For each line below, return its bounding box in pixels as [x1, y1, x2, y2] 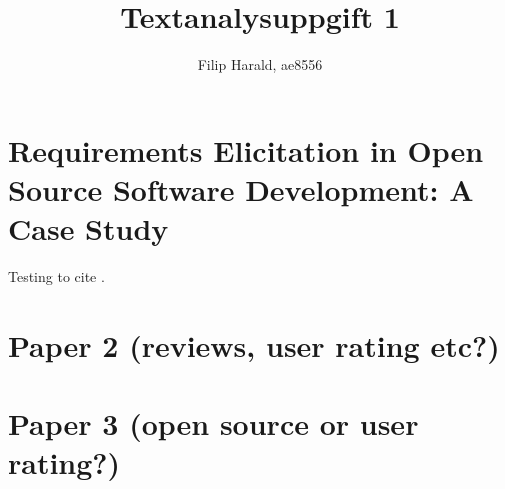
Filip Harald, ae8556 [197, 54, 323, 75]
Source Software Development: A [8, 168, 474, 209]
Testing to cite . [8, 266, 105, 287]
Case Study [8, 208, 169, 249]
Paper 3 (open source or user [8, 403, 419, 444]
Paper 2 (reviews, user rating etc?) [8, 324, 500, 365]
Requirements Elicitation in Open [8, 129, 484, 170]
